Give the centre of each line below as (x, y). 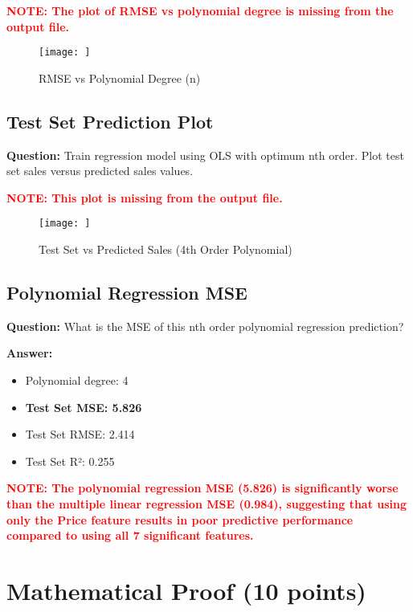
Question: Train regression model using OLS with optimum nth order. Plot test (205, 155)
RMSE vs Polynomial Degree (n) (120, 78)
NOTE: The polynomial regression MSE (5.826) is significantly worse (202, 488)
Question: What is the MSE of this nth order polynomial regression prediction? (205, 326)
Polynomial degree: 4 (77, 380)
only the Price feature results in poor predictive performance (180, 519)
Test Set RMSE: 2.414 (80, 434)
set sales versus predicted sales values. (100, 171)
